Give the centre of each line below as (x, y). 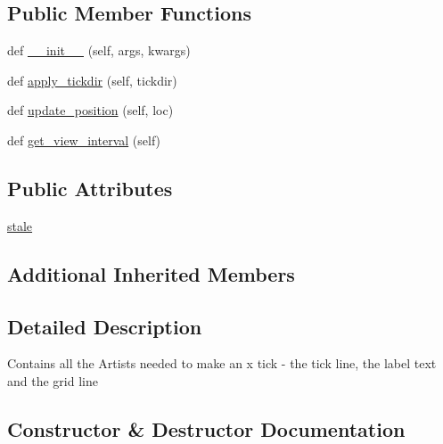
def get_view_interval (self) (84, 140)
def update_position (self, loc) (90, 110)
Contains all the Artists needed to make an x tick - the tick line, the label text (222, 363)
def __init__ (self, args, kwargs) (99, 50)
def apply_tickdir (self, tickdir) (92, 80)
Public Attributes (90, 188)
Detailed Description (105, 326)
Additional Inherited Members (151, 273)
